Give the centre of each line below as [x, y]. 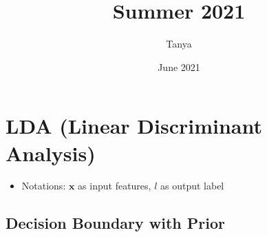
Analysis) [51, 153]
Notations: [44, 186]
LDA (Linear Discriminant [134, 126]
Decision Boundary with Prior [115, 223]
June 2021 [179, 66]
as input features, [115, 186]
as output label [192, 186]
